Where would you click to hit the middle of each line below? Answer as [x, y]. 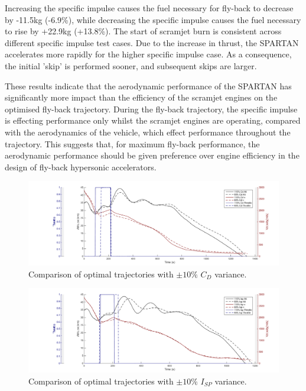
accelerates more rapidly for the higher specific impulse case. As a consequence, [148, 54]
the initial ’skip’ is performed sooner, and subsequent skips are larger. [131, 65]
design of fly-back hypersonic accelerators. [81, 167]
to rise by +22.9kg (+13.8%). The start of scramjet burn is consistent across [143, 31]
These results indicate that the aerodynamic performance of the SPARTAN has [148, 85]
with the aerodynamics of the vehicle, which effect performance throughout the [148, 132]
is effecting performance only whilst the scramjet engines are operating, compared [153, 120]
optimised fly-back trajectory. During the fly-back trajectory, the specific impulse [151, 109]
